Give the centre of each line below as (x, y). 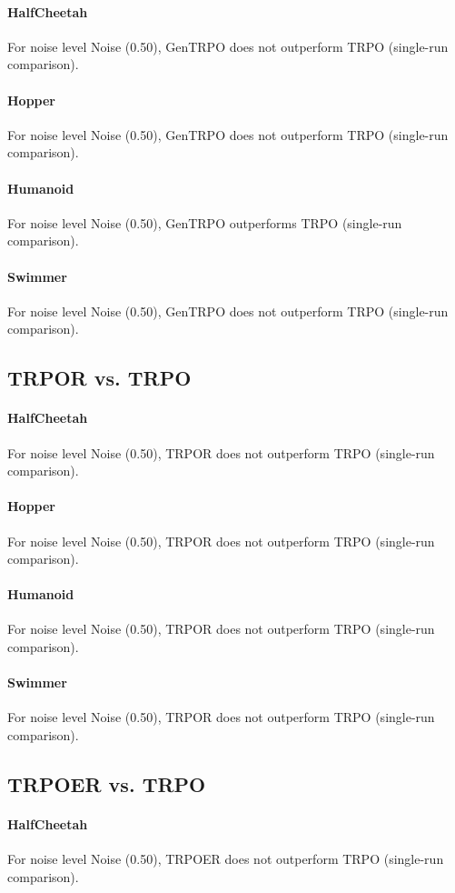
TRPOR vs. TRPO (99, 378)
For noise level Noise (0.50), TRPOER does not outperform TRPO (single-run (226, 859)
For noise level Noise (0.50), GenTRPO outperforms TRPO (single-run (205, 222)
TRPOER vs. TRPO (107, 784)
